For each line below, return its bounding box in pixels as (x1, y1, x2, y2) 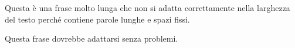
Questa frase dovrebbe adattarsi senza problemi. (5, 32, 178, 45)
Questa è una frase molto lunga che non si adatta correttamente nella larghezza (5, 2, 290, 13)
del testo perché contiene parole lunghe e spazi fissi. (5, 13, 190, 25)
